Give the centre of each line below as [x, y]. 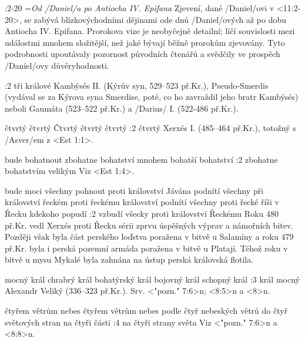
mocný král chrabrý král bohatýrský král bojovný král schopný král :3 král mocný [152, 279]
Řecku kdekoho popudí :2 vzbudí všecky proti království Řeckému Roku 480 [142, 213]
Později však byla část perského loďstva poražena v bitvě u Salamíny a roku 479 [149, 237]
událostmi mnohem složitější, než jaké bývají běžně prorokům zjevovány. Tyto [145, 42]
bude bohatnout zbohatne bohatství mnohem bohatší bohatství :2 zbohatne [141, 159]
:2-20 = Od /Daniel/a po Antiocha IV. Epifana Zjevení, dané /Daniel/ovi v [140, 8]
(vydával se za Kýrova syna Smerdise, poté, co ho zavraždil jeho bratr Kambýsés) [152, 97]
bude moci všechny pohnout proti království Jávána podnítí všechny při [134, 190]
